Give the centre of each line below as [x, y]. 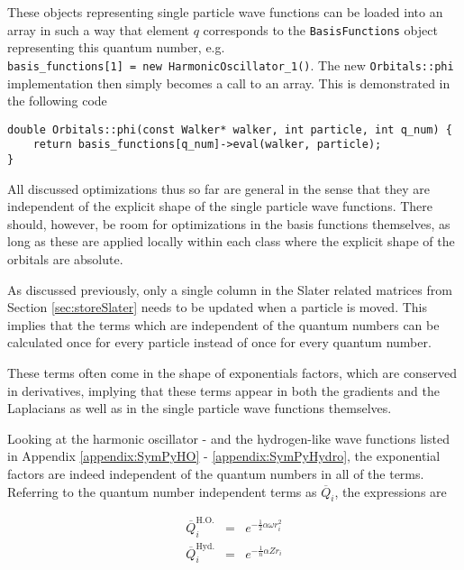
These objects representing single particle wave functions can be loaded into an [225, 12]
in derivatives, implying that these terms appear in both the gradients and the [223, 390]
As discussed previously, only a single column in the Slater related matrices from [230, 289]
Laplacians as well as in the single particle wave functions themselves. [200, 408]
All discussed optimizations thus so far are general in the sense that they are [218, 188]
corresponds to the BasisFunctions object [320, 29]
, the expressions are [391, 491]
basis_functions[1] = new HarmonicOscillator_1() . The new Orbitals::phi [231, 64]
